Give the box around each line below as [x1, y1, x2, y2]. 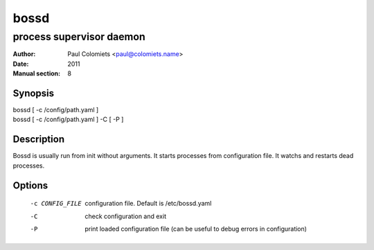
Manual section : [12, 69, 61, 78]
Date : [12, 60, 29, 68]
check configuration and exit [84, 212, 166, 220]
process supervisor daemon [12, 30, 145, 43]
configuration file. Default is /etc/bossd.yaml [84, 199, 212, 208]
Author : [12, 50, 36, 58]
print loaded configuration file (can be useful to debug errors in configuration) [84, 224, 308, 233]
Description [12, 134, 65, 145]
